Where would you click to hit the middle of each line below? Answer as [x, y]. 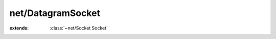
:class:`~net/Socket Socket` [79, 28]
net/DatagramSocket [55, 13]
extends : [19, 28]
